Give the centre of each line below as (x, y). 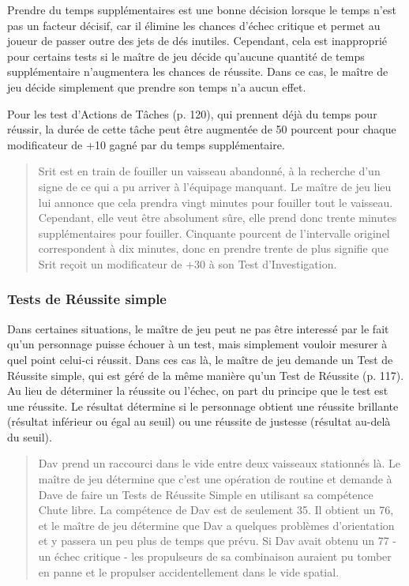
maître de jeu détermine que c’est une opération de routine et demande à (215, 479)
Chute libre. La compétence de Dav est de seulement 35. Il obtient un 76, (216, 510)
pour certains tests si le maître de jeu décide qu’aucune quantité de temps (186, 56)
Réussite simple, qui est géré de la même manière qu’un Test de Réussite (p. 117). (206, 375)
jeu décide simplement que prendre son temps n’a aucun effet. (157, 86)
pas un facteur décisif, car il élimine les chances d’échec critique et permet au (194, 25)
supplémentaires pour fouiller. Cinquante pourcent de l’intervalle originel (214, 233)
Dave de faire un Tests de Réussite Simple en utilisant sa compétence (206, 494)
